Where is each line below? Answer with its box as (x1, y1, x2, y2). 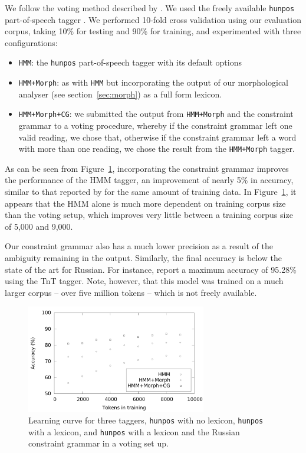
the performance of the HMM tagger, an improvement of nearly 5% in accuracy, (5, 174, 294, 186)
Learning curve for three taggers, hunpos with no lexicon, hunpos (28, 413, 264, 426)
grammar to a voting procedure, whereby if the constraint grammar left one (18, 119, 292, 131)
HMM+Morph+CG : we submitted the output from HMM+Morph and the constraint (18, 107, 294, 120)
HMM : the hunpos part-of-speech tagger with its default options (18, 56, 242, 69)
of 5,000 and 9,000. (5, 220, 73, 232)
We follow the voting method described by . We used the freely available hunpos (5, 2, 295, 14)
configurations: (5, 36, 58, 48)
